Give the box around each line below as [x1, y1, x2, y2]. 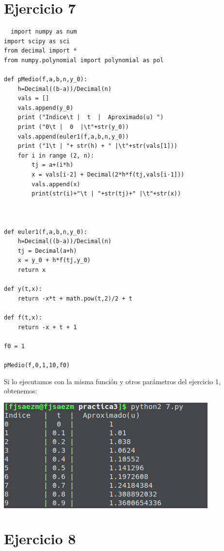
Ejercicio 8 [4, 529, 76, 549]
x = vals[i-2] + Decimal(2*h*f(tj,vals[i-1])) [32, 171, 185, 178]
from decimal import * [4, 47, 77, 54]
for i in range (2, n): [17, 152, 95, 159]
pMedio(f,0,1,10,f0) [4, 361, 70, 369]
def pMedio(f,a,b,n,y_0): [4, 76, 87, 83]
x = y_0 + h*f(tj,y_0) [17, 257, 91, 264]
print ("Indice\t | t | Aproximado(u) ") [17, 114, 164, 121]
